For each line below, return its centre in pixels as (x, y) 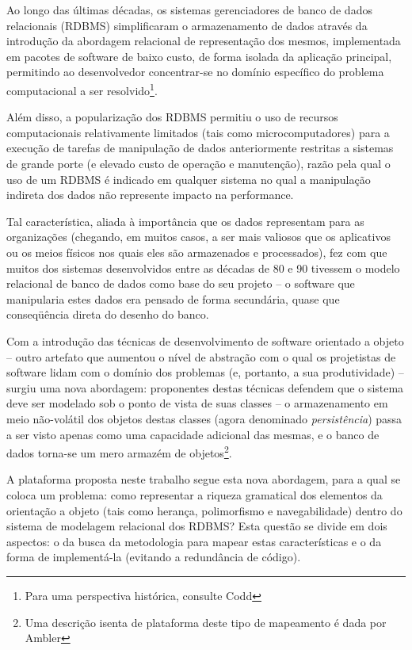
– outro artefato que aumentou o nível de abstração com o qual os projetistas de (201, 356)
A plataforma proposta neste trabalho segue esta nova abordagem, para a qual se (204, 479)
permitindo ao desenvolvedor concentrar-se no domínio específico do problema (195, 72)
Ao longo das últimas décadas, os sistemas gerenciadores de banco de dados (189, 10)
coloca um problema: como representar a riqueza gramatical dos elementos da (195, 494)
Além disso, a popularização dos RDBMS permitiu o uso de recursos (172, 117)
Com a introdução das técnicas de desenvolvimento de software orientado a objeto (205, 340)
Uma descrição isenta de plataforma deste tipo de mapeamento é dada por (206, 622)
